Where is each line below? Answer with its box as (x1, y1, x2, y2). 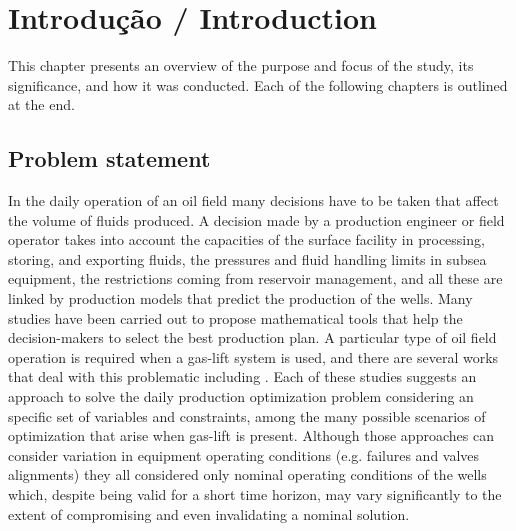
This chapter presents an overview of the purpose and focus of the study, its (8, 55, 474, 76)
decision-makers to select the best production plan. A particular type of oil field (8, 327, 497, 348)
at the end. (8, 94, 75, 115)
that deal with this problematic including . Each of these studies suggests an (8, 366, 477, 387)
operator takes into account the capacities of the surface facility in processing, (8, 229, 485, 250)
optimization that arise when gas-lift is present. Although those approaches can (8, 425, 494, 446)
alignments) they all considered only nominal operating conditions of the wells (8, 464, 487, 485)
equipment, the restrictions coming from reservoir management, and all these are (8, 268, 503, 289)
